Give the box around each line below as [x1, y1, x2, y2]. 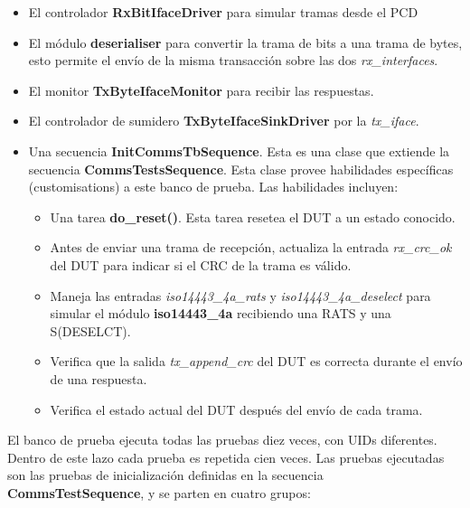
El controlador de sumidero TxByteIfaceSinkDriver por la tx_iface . [28, 111, 419, 130]
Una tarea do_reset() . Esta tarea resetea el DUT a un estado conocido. [50, 207, 456, 226]
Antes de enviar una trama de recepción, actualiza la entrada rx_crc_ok [50, 238, 452, 257]
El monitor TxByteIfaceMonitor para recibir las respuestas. [28, 80, 374, 99]
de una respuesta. [50, 369, 147, 388]
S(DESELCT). [50, 321, 131, 340]
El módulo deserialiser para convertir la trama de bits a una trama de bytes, [28, 33, 463, 52]
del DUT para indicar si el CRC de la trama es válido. [50, 255, 352, 274]
